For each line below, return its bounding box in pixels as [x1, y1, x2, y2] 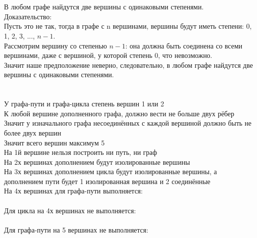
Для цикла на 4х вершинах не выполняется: [4, 205, 136, 215]
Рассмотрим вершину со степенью [4, 40, 107, 50]
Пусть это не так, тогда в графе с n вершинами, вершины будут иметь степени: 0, [4, 21, 252, 31]
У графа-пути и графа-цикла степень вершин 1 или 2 [4, 98, 164, 109]
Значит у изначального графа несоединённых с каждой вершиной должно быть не [4, 118, 252, 128]
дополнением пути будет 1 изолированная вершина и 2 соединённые [4, 176, 210, 186]
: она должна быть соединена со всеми [125, 40, 243, 50]
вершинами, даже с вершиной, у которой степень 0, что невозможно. [4, 50, 212, 60]
